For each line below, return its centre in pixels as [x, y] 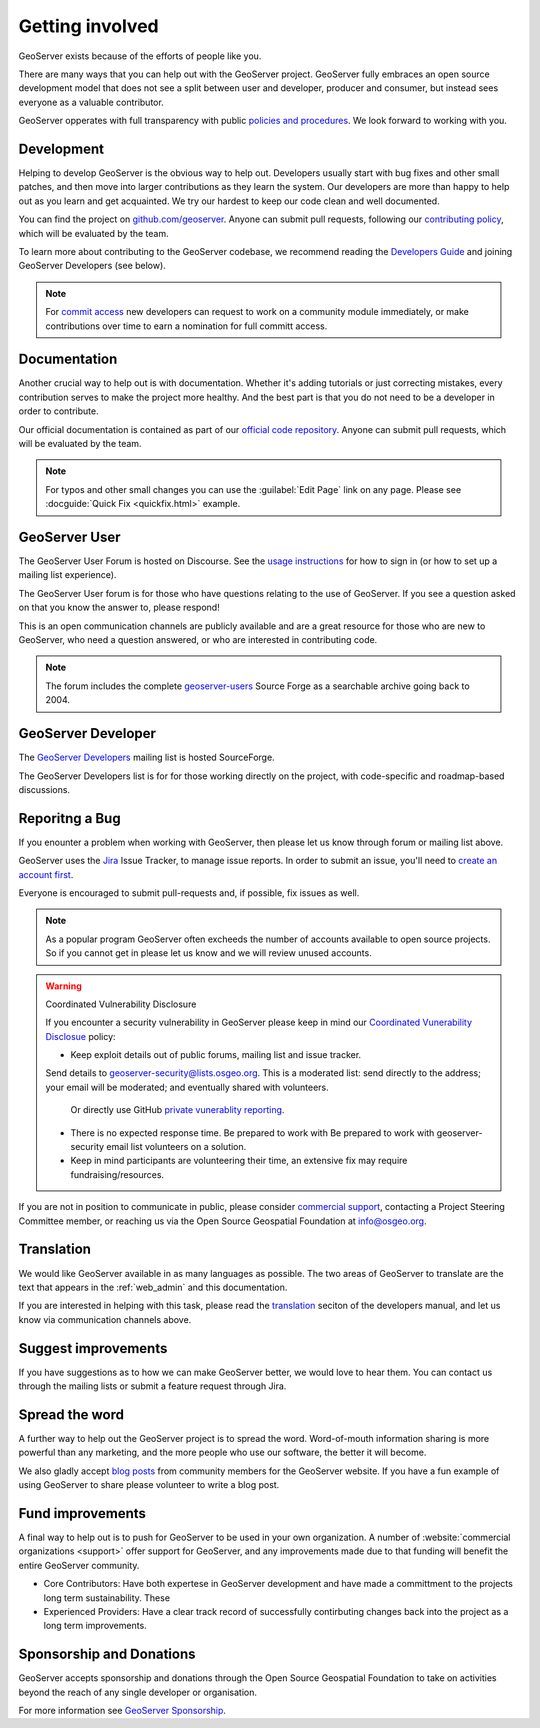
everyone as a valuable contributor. [91, 102]
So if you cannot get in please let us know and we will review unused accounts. [208, 953]
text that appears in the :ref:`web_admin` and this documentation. [153, 1287]
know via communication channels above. [105, 1319]
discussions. [44, 789]
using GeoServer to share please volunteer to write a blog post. [149, 1485]
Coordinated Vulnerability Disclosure [121, 1004]
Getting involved [88, 26]
